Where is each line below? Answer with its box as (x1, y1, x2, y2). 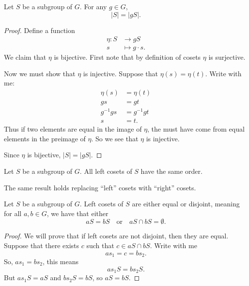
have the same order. (140, 166, 202, 176)
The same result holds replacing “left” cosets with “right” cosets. (4, 182, 196, 192)
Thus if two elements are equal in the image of (4, 124, 142, 134)
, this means (42, 256, 78, 267)
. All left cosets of (79, 166, 132, 176)
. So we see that (91, 133, 139, 143)
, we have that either (47, 208, 109, 218)
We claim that (4, 52, 47, 62)
